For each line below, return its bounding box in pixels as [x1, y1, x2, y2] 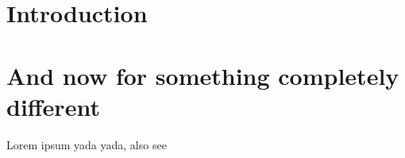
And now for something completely [6, 59, 399, 91]
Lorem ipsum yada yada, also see [6, 136, 167, 152]
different [6, 90, 100, 122]
